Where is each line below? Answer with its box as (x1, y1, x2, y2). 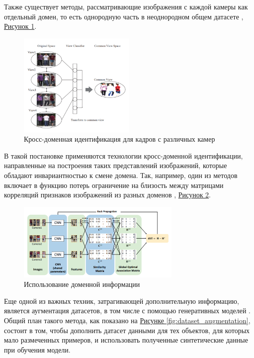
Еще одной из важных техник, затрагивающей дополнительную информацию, (4, 295, 239, 306)
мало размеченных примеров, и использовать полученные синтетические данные (4, 335, 248, 345)
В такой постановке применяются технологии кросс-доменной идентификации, (4, 150, 243, 161)
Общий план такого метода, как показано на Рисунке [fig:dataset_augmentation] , (4, 315, 251, 326)
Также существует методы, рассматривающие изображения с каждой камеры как (4, 1, 248, 11)
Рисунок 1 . (4, 21, 37, 31)
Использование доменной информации (24, 279, 140, 289)
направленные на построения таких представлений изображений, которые (4, 160, 227, 171)
